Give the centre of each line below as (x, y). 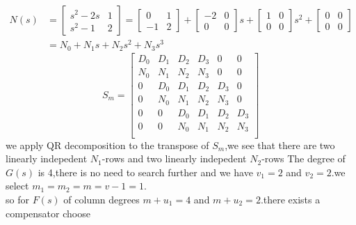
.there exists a (290, 199)
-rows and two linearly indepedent (174, 158)
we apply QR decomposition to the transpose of (107, 145)
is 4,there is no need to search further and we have (145, 172)
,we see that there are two (280, 145)
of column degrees (102, 199)
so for (17, 199)
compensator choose (48, 213)
